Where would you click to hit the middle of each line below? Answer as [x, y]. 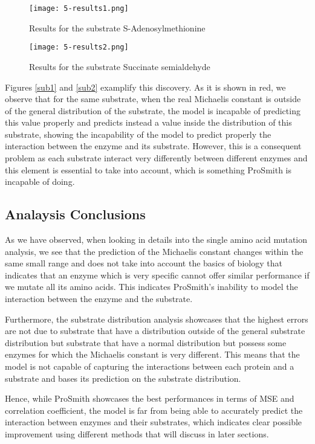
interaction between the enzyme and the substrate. [99, 299]
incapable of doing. [40, 182]
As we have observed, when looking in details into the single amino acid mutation [156, 240]
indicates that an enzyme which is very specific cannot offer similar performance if [157, 275]
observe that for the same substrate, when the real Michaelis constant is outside [153, 99]
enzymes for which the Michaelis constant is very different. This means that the [152, 354]
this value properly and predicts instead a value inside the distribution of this [148, 122]
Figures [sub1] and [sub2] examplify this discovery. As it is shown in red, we [145, 87]
